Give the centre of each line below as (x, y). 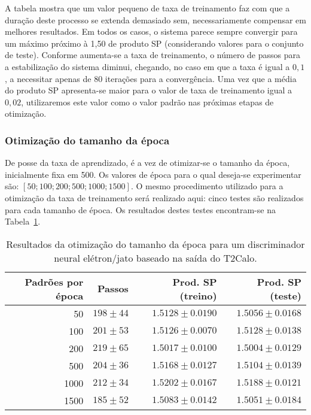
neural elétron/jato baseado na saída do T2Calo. (155, 258)
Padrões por (54, 281)
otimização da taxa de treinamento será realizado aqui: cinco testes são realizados (154, 197)
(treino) (198, 295)
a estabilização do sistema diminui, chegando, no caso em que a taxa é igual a (147, 66)
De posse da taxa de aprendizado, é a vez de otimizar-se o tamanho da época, (147, 163)
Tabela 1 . (23, 221)
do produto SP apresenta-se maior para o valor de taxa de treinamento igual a (149, 90)
